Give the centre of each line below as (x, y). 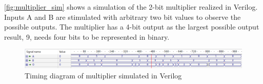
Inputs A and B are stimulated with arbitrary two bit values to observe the (123, 17)
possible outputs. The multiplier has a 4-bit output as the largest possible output (132, 27)
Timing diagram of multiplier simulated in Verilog (103, 75)
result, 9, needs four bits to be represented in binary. (87, 36)
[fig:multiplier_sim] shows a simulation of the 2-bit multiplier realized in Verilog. (131, 7)
